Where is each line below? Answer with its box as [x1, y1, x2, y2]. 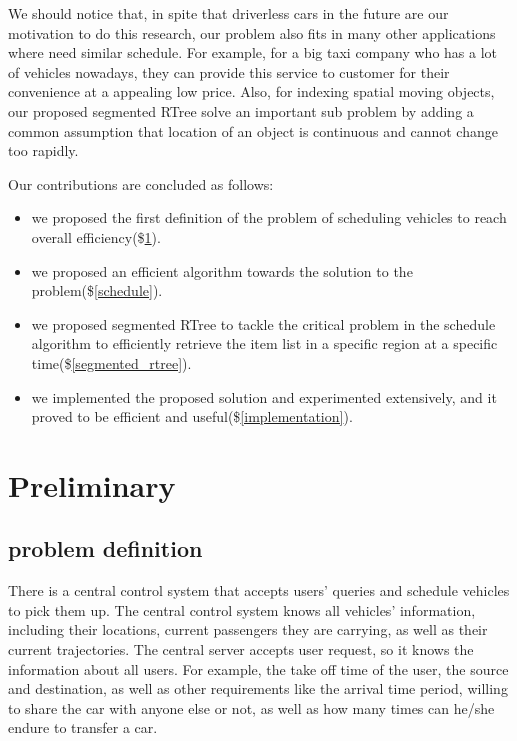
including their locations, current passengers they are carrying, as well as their [8, 619, 488, 640]
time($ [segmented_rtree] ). [31, 352, 192, 373]
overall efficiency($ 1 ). [31, 226, 161, 247]
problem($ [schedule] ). [31, 280, 163, 301]
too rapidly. [8, 140, 79, 161]
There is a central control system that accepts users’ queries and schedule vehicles [8, 580, 510, 601]
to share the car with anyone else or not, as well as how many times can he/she [8, 697, 495, 718]
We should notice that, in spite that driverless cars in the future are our [8, 3, 449, 23]
